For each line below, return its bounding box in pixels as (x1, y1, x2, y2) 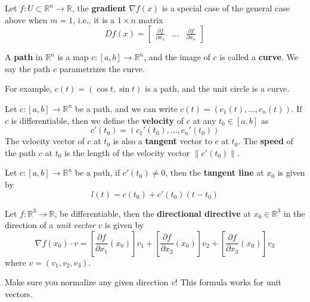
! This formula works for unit (175, 276, 281, 288)
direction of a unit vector (5, 219, 95, 231)
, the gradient (72, 2, 126, 14)
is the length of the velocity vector (64, 146, 190, 158)
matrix (138, 13, 163, 26)
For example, (5, 82, 52, 95)
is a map (57, 51, 89, 63)
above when (5, 13, 48, 26)
